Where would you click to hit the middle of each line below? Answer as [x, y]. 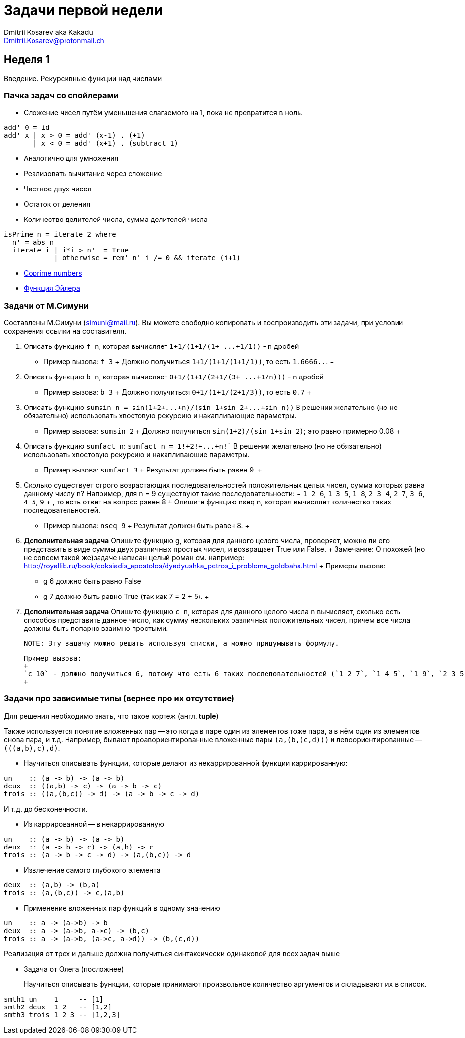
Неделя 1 [27, 60]
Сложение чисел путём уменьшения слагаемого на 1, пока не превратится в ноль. [163, 113]
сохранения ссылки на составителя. [65, 331]
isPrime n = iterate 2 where [60, 235]
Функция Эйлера [52, 288]
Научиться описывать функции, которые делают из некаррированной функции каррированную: [186, 763]
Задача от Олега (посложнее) [74, 969]
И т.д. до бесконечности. [46, 809]
